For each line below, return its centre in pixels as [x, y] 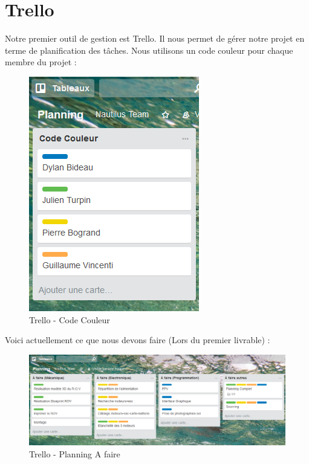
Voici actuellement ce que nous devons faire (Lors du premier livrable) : [138, 340]
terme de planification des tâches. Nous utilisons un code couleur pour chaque [149, 50]
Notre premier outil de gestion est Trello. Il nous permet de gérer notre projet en [155, 38]
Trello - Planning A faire [75, 453]
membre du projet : [41, 62]
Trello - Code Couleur [70, 319]
